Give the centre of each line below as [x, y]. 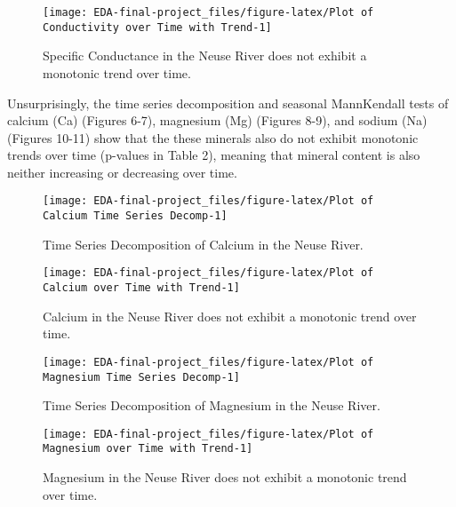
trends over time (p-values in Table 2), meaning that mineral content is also [214, 155]
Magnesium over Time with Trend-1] [148, 449]
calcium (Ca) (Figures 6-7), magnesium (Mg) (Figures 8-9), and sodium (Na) [217, 120]
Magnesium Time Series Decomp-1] [141, 377]
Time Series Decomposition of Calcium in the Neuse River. [203, 244]
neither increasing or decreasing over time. [122, 172]
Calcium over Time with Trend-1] [141, 288]
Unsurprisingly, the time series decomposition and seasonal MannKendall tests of [228, 103]
